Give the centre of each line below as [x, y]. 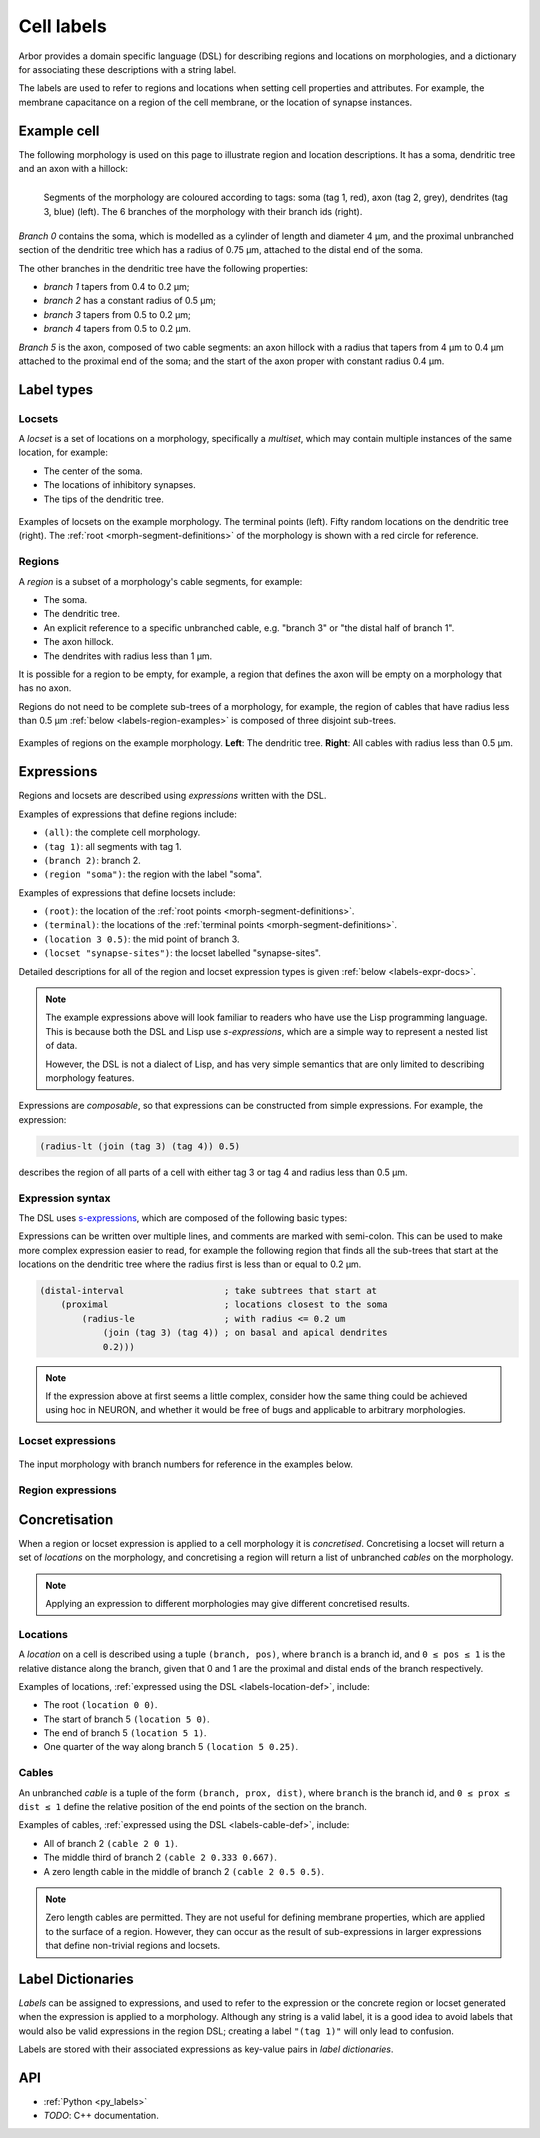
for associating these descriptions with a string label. [127, 69]
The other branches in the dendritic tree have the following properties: [163, 268]
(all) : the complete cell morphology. [122, 832]
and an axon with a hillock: [73, 169]
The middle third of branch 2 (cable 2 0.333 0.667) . [160, 1857]
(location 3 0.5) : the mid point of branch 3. [141, 939]
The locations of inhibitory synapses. [120, 485]
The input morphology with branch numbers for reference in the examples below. [186, 1464]
